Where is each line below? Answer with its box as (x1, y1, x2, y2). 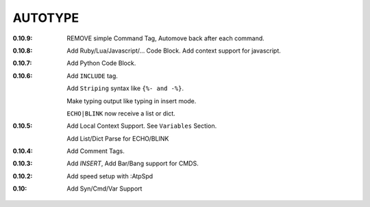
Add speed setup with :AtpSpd (66, 171, 153, 180)
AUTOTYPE (12, 10, 79, 25)
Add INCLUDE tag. (66, 72, 118, 80)
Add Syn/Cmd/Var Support (66, 184, 143, 193)
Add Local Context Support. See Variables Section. (66, 122, 217, 130)
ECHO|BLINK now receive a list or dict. (66, 109, 176, 118)
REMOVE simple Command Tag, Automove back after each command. (66, 34, 265, 42)
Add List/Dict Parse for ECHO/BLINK (66, 134, 169, 143)
